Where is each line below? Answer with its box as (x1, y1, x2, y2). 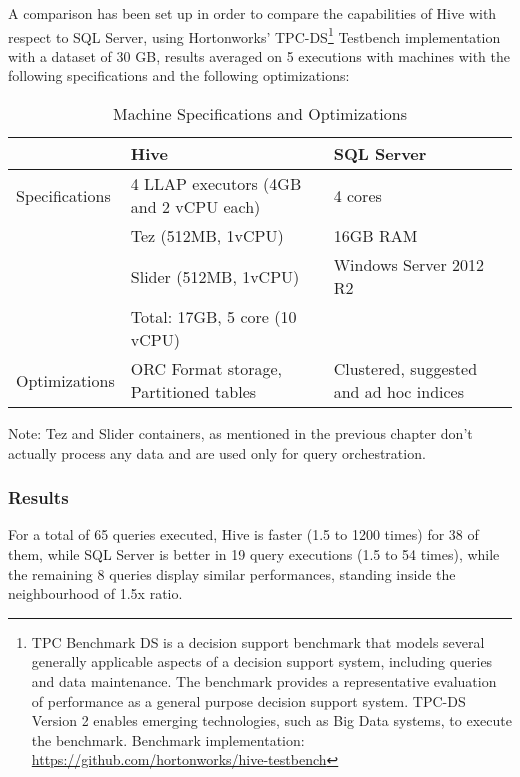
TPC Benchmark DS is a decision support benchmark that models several (31, 631, 485, 652)
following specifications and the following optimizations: (8, 65, 350, 86)
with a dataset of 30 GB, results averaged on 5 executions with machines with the (8, 45, 510, 66)
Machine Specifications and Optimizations (113, 102, 407, 126)
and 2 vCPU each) (130, 195, 261, 219)
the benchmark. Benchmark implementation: (31, 729, 305, 750)
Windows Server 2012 (333, 253, 485, 277)
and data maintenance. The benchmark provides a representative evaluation (31, 671, 497, 691)
